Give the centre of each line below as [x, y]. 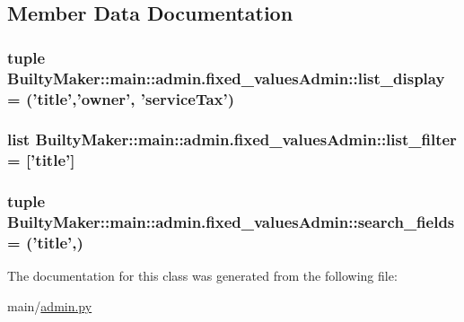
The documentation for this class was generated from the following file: [202, 276]
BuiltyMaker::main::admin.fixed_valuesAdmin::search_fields [231, 222]
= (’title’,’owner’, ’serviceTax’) [121, 98]
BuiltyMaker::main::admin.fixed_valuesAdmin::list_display [226, 78]
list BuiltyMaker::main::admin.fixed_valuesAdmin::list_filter [232, 139]
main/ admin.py [50, 305]
